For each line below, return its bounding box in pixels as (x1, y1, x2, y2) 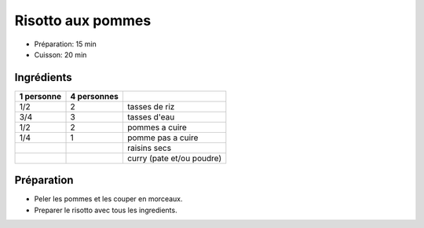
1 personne (19, 90, 62, 101)
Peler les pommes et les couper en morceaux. (34, 194, 184, 204)
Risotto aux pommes (14, 12, 152, 29)
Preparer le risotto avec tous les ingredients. (34, 205, 177, 215)
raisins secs (126, 142, 172, 153)
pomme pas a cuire (126, 132, 199, 143)
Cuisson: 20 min (34, 50, 87, 59)
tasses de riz (126, 101, 175, 112)
